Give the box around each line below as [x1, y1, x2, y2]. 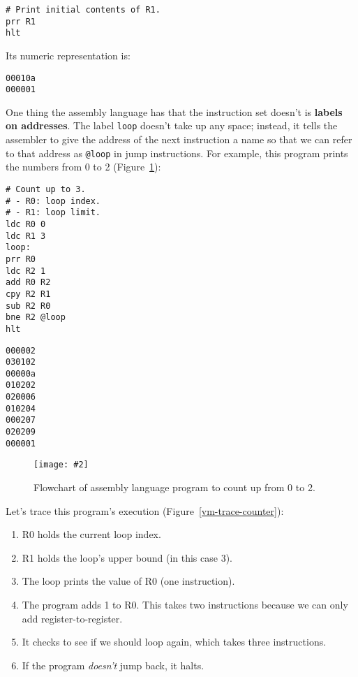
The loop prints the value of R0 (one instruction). [22, 574, 235, 588]
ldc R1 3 [6, 231, 46, 241]
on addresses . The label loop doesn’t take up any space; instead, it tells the [6, 118, 338, 133]
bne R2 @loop [6, 312, 66, 323]
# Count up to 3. [6, 184, 86, 194]
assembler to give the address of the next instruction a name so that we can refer [6, 132, 352, 147]
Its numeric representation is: [6, 48, 130, 62]
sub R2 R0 [6, 300, 51, 311]
